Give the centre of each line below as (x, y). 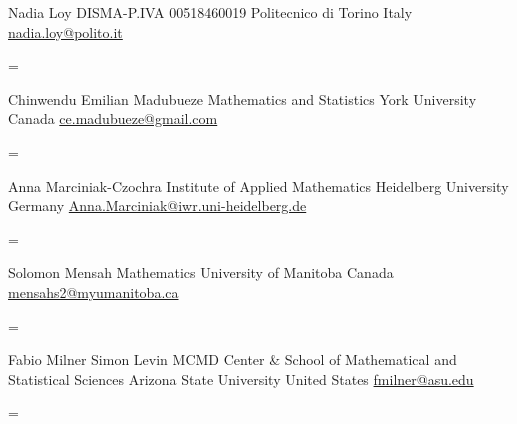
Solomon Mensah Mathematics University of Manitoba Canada (201, 272)
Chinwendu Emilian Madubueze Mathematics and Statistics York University (242, 98)
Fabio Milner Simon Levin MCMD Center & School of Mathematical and (232, 359)
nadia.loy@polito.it (65, 31)
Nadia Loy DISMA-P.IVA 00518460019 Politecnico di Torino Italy (210, 12)
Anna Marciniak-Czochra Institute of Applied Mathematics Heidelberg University (258, 185)
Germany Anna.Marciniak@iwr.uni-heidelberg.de (157, 205)
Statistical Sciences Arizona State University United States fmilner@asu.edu (241, 378)
